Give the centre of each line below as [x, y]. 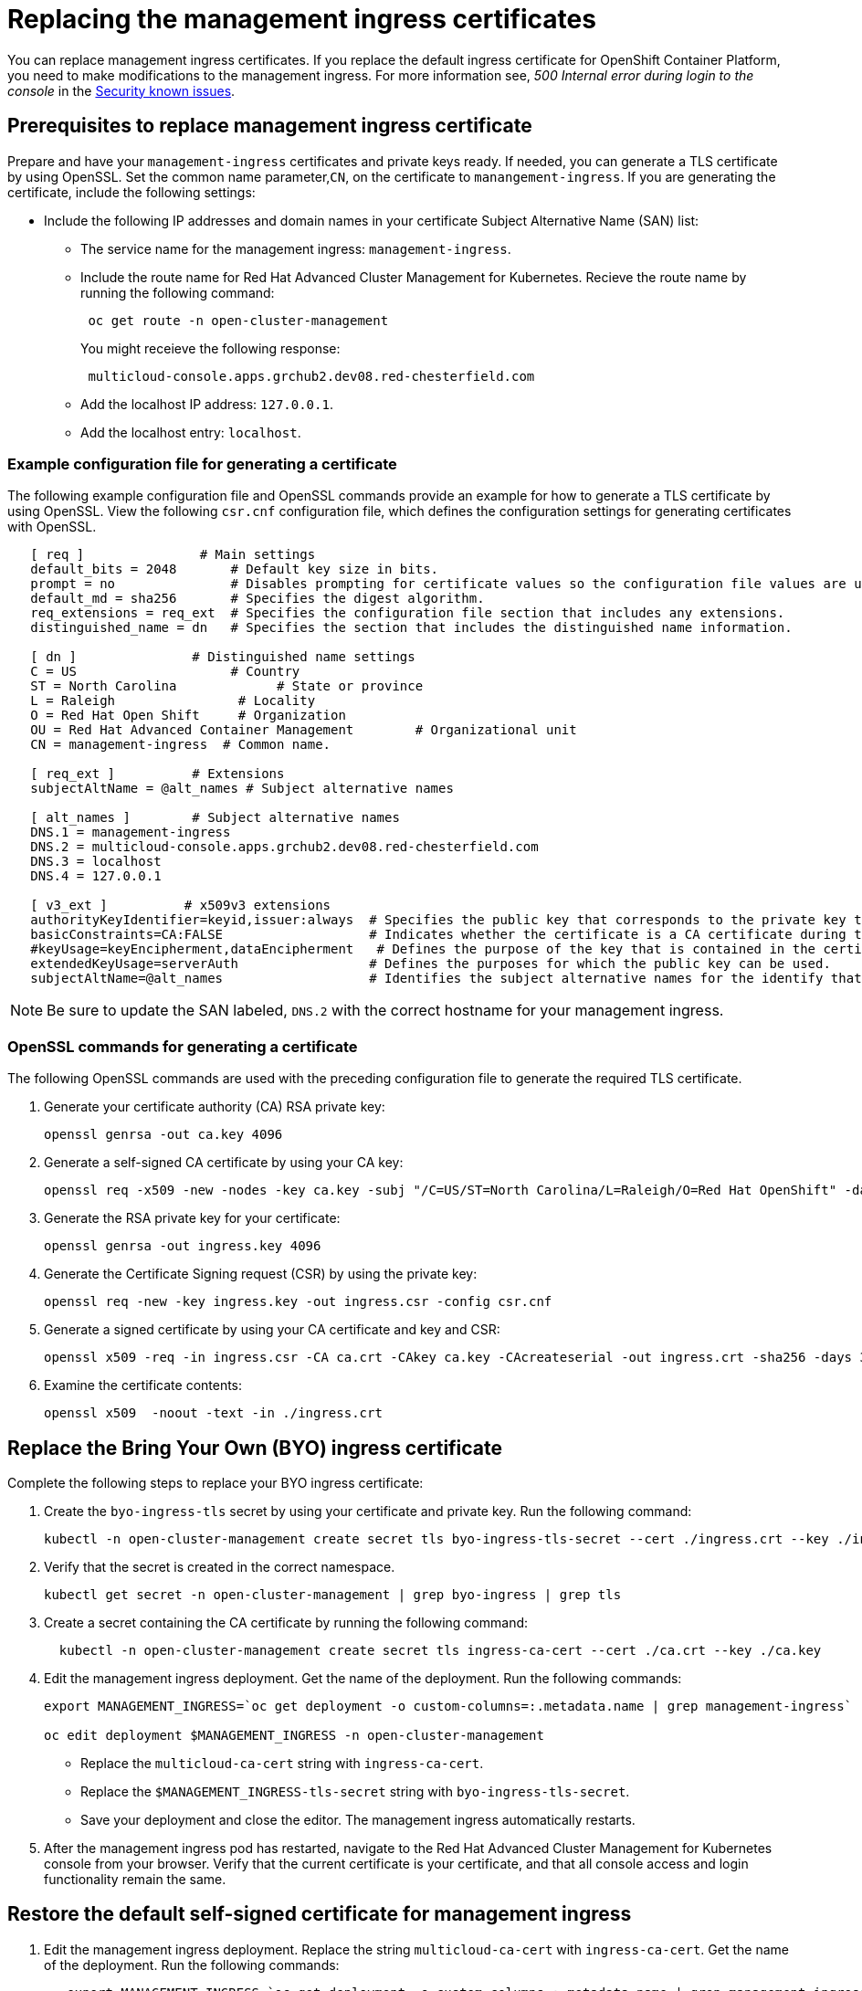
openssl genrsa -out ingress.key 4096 [183, 1246]
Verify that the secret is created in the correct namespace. [220, 1566]
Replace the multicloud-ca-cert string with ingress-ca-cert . [282, 1763]
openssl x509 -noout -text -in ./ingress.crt [213, 1413]
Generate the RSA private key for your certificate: [192, 1218]
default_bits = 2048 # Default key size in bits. [235, 569]
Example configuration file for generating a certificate [202, 464]
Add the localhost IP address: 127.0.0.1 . [207, 404]
